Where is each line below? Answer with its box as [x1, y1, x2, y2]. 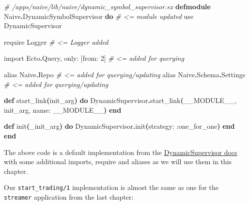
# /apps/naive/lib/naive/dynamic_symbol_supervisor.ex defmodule [4, 1, 211, 11]
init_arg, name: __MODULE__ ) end [4, 104, 122, 115]
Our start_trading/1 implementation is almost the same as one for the [4, 182, 218, 192]
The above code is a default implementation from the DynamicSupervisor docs [4, 147, 237, 157]
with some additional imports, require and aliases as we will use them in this [4, 156, 232, 167]
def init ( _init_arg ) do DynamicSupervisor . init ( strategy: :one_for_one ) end [4, 121, 235, 131]
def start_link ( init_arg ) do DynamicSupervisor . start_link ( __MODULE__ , [4, 95, 236, 105]
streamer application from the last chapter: [4, 191, 134, 202]
